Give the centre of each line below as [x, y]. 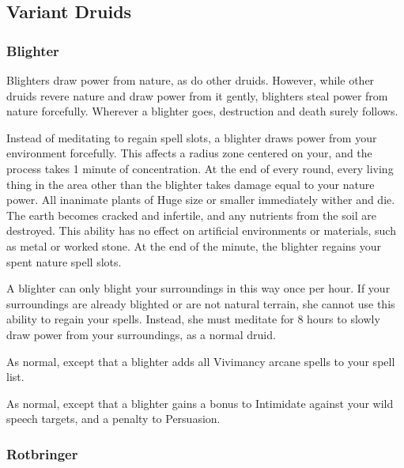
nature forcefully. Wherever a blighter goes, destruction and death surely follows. [202, 111]
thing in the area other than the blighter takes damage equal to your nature [191, 184]
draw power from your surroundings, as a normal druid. [141, 334]
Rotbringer [42, 453]
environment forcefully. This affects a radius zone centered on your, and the [189, 153]
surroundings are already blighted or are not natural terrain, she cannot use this [201, 303]
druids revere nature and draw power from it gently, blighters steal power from [197, 95]
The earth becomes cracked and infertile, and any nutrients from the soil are [191, 215]
